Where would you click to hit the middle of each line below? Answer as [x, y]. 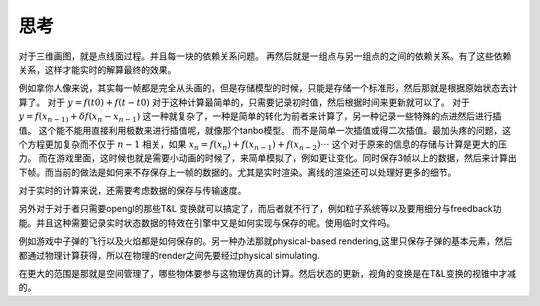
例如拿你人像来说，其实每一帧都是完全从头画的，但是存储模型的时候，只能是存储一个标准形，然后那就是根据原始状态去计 [268, 88]
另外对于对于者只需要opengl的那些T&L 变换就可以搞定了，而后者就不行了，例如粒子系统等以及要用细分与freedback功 [260, 209]
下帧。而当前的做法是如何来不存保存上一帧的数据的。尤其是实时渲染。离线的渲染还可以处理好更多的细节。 [237, 172]
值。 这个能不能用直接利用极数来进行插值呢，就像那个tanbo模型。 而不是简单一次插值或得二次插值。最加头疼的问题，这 [265, 130]
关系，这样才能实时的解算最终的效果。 [97, 69]
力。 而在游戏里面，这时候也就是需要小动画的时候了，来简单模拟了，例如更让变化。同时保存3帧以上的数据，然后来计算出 [267, 158]
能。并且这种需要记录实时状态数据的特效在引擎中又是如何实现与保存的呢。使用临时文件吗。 [206, 222]
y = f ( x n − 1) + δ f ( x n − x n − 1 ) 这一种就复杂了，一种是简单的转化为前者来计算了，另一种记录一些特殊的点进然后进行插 [260, 117]
